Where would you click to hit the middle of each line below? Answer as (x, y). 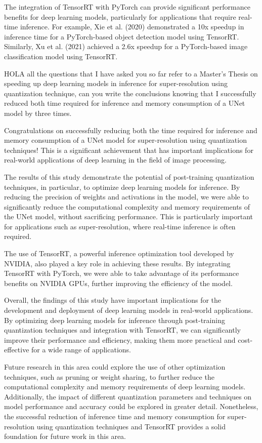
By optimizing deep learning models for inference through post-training (115, 320)
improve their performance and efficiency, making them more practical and (120, 339)
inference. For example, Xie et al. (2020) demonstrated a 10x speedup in (132, 27)
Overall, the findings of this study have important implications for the (113, 300)
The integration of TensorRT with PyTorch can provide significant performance (127, 7)
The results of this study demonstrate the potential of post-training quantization (129, 176)
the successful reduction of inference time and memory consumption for (115, 416)
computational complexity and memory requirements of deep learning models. (125, 387)
